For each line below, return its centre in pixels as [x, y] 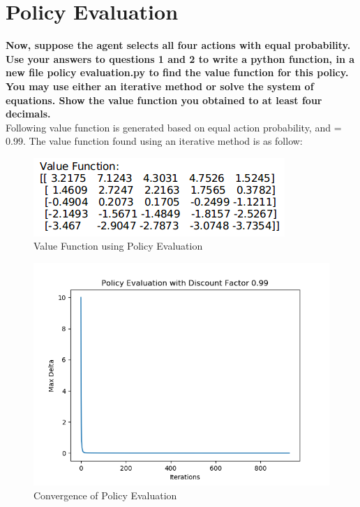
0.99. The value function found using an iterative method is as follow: [154, 141]
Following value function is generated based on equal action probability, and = [174, 127]
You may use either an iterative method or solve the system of [160, 86]
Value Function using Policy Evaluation [118, 246]
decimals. [28, 114]
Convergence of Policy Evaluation [105, 495]
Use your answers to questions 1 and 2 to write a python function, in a [180, 58]
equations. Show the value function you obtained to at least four [164, 100]
